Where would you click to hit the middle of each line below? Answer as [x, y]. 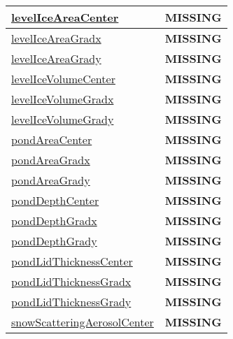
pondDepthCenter [55, 200]
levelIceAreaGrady [56, 58]
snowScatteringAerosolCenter [83, 322]
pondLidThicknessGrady [71, 302]
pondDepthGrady [54, 241]
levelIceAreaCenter [65, 17]
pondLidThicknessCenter [72, 261]
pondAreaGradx [51, 160]
